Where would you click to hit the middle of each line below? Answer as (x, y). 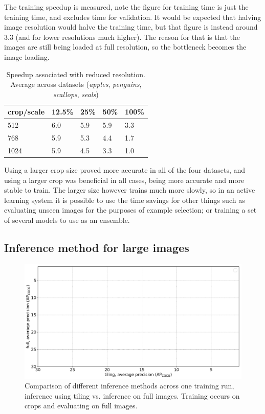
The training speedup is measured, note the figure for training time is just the (126, 7)
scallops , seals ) (76, 94)
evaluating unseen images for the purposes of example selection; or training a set (130, 210)
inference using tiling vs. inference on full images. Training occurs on (132, 395)
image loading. (27, 56)
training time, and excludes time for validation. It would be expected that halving (133, 17)
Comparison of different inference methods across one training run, (129, 386)
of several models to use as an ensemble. (67, 220)
